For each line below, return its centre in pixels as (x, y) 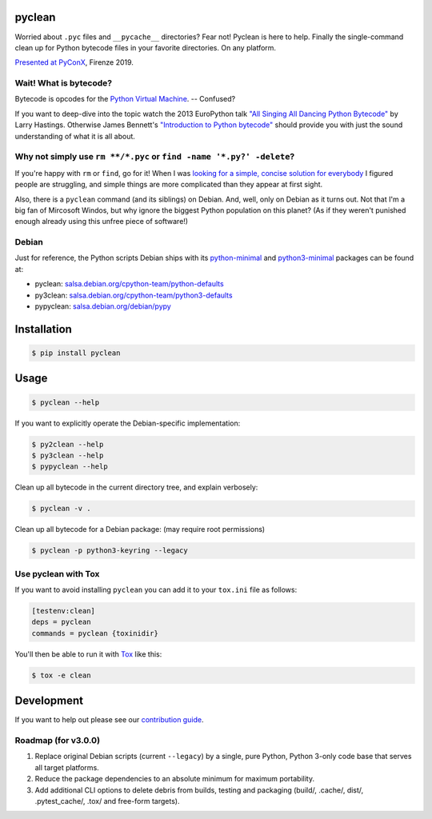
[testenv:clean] (64, 611)
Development (49, 701)
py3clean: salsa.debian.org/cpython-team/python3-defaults (134, 295)
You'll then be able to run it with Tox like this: (88, 654)
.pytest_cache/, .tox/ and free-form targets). (107, 801)
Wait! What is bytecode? (63, 83)
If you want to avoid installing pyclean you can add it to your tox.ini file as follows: (156, 590)
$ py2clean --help (68, 444)
